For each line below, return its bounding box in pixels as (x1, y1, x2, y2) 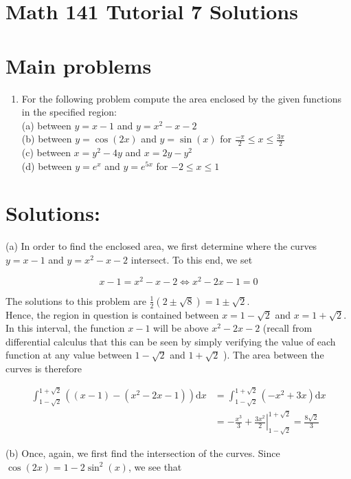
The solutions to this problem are (5, 293, 146, 308)
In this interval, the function (5, 321, 125, 335)
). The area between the (223, 348, 324, 362)
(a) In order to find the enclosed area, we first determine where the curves (5, 239, 317, 253)
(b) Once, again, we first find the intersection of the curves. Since (5, 446, 280, 460)
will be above (153, 321, 209, 335)
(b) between (21, 131, 72, 146)
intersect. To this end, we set (131, 253, 253, 267)
